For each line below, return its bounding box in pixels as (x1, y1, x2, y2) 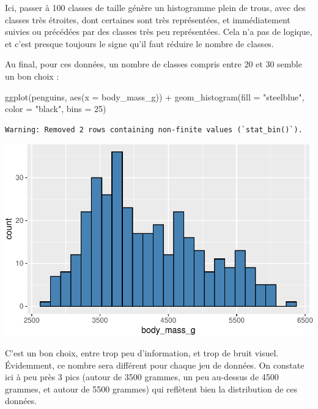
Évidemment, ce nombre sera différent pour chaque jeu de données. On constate (5, 358, 305, 371)
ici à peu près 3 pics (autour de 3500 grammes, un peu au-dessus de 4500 (5, 370, 279, 383)
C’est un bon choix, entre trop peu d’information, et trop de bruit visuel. (5, 347, 279, 359)
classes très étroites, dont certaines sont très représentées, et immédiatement (5, 13, 290, 26)
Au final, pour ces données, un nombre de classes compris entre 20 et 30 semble (5, 58, 302, 70)
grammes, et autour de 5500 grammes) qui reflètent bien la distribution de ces (5, 382, 298, 395)
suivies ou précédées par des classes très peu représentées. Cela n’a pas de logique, (5, 25, 312, 38)
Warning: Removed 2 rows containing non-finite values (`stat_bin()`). (5, 125, 303, 134)
